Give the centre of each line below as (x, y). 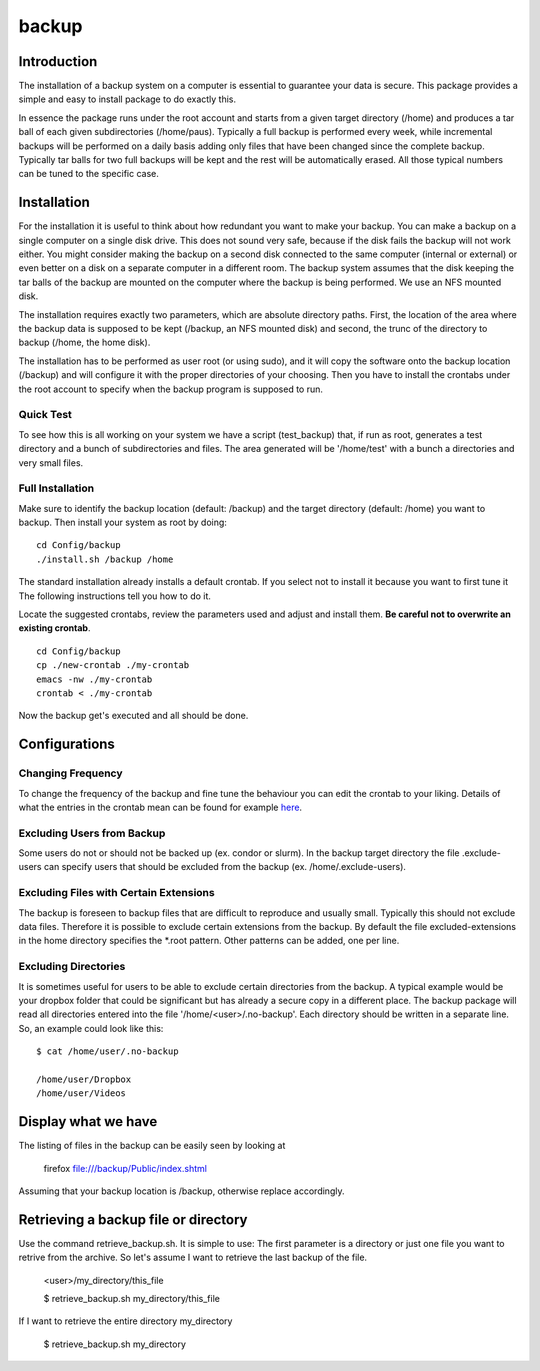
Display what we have (88, 1121)
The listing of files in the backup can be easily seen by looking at (152, 1146)
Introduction (58, 61)
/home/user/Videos (81, 1093)
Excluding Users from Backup (92, 833)
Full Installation (56, 488)
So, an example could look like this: (91, 1028)
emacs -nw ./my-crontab (94, 679)
